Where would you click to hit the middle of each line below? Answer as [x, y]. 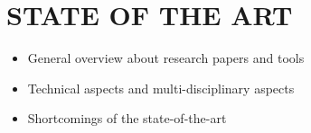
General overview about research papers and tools [166, 58]
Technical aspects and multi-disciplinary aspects [161, 88]
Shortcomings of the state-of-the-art [127, 118]
